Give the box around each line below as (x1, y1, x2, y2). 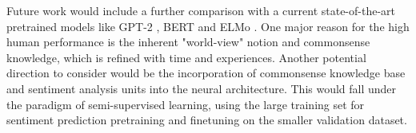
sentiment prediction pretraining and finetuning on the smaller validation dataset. (6, 111, 407, 128)
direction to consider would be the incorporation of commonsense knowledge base (6, 65, 406, 81)
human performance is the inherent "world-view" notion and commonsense (6, 33, 370, 50)
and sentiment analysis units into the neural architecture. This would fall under (6, 80, 397, 96)
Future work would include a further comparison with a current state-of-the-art (6, 2, 396, 18)
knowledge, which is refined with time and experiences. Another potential (6, 49, 366, 65)
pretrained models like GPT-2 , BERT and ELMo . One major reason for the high (6, 18, 410, 34)
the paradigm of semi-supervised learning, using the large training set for (6, 96, 365, 112)
